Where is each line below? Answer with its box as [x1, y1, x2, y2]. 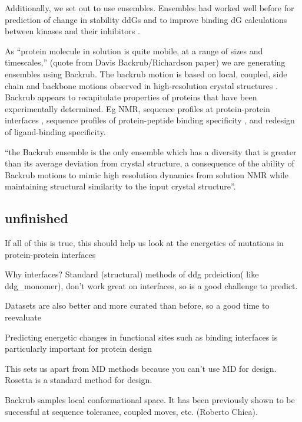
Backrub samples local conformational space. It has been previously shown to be [5, 394, 295, 406]
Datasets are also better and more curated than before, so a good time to [5, 299, 270, 312]
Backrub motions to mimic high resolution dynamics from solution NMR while [5, 168, 288, 181]
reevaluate [5, 311, 41, 323]
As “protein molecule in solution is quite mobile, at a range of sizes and [5, 44, 263, 57]
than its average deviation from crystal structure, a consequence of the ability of [5, 157, 294, 169]
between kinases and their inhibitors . [5, 25, 140, 37]
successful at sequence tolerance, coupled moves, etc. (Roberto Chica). [5, 405, 258, 417]
